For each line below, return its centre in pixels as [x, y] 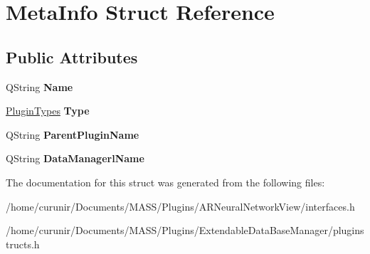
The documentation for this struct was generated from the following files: [165, 182]
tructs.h [23, 244]
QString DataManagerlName [75, 158]
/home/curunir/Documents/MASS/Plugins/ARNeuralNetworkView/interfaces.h [180, 206]
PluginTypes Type [48, 111]
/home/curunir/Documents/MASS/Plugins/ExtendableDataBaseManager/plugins [185, 230]
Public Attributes [72, 57]
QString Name [39, 86]
